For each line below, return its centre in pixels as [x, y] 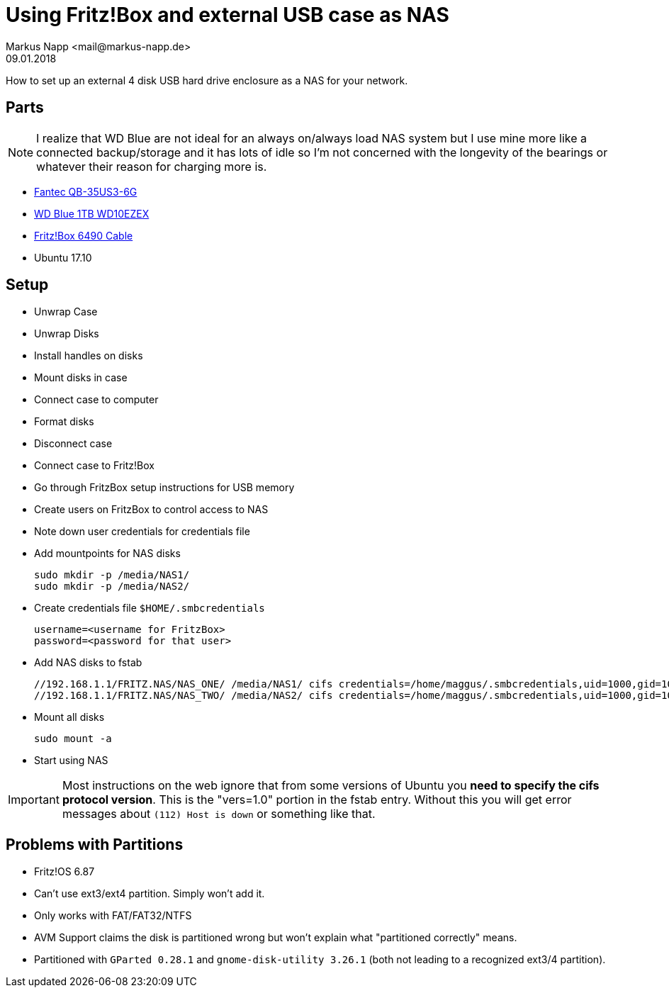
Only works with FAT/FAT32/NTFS [113, 916]
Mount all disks [69, 717]
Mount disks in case [81, 378]
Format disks [64, 422]
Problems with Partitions [95, 844]
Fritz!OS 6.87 [64, 872]
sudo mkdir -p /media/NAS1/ [112, 575]
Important [34, 800]
